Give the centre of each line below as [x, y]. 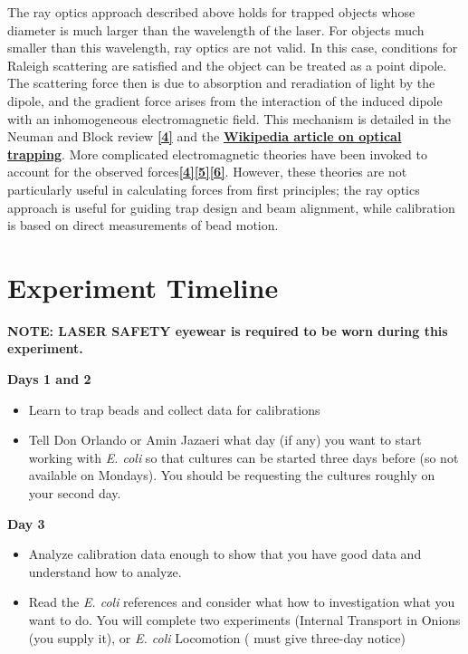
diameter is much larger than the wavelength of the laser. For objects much [216, 29]
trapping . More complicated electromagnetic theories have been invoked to [217, 154]
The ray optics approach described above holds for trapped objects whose [211, 12]
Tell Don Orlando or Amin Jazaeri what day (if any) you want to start [225, 440]
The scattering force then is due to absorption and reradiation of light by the [221, 83]
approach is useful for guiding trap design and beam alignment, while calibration [231, 207]
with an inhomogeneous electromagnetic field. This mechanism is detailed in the [229, 118]
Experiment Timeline [143, 287]
